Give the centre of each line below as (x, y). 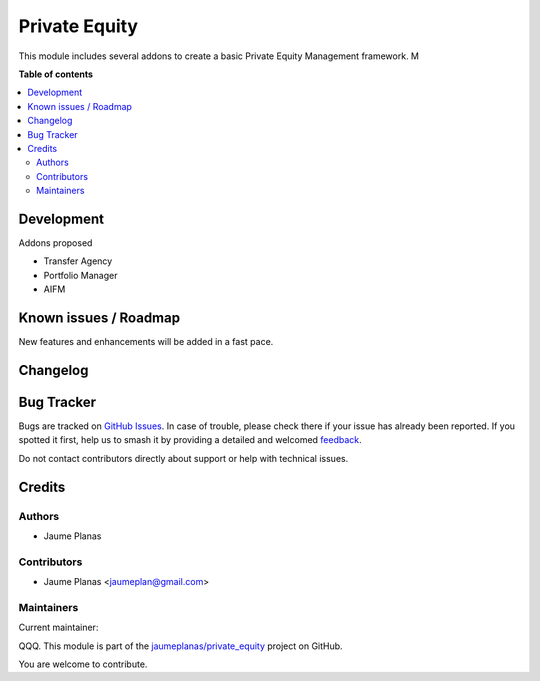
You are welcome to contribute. (83, 664)
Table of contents (56, 74)
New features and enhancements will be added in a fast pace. (146, 342)
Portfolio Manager (80, 275)
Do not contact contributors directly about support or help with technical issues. (183, 458)
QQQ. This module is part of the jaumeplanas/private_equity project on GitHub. (181, 646)
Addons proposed (55, 242)
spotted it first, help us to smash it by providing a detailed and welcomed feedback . (190, 440)
